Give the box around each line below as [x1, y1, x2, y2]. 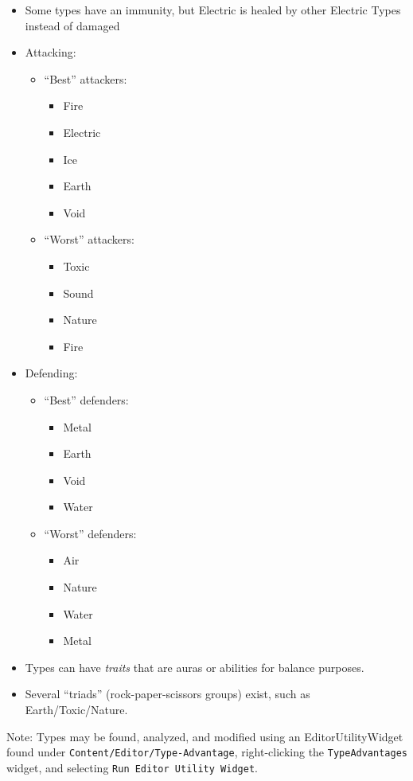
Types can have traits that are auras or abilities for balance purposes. [25, 658, 364, 675]
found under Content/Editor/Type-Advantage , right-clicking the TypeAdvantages [6, 744, 407, 760]
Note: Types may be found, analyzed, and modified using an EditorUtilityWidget [6, 728, 403, 744]
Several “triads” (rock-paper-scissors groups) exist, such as [25, 685, 310, 702]
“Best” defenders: [44, 391, 129, 408]
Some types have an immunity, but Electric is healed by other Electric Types [25, 2, 401, 18]
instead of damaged [25, 17, 120, 33]
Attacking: [25, 44, 76, 61]
